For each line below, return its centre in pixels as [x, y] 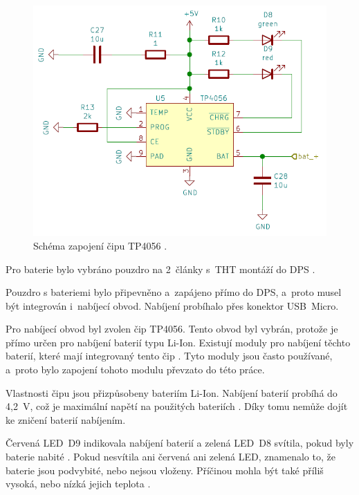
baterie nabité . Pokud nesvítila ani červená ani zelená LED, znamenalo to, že [171, 457]
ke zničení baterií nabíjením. [66, 419]
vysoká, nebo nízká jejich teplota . [78, 484]
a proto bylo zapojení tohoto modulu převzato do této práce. [135, 370]
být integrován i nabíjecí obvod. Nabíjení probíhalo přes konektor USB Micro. [172, 305]
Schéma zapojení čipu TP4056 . [100, 245]
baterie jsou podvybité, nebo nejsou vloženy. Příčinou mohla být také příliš [165, 470]
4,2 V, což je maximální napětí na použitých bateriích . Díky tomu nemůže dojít [177, 406]
